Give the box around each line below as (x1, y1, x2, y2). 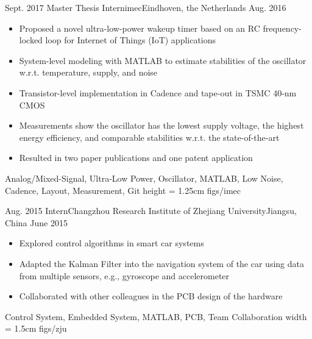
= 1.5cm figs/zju (5, 322, 67, 335)
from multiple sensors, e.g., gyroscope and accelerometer (19, 269, 230, 282)
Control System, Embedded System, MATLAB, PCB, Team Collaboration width (5, 310, 307, 323)
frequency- (263, 21, 302, 34)
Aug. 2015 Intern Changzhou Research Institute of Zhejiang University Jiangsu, (5, 204, 297, 217)
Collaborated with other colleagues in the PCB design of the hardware (19, 290, 283, 302)
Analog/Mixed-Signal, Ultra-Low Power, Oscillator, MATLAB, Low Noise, (5, 171, 283, 184)
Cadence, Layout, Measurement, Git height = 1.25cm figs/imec (5, 184, 241, 196)
